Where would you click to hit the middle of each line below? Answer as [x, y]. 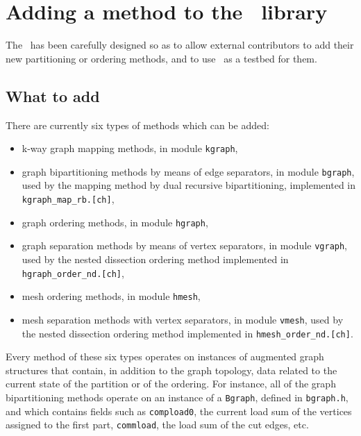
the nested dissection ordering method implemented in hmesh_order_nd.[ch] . [187, 333]
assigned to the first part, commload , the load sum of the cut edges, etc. [157, 425]
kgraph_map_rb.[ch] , [68, 199]
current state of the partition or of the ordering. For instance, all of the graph [171, 384]
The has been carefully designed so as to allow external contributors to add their [180, 45]
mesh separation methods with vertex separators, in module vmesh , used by [183, 319]
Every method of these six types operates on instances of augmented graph [165, 357]
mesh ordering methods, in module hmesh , [111, 296]
